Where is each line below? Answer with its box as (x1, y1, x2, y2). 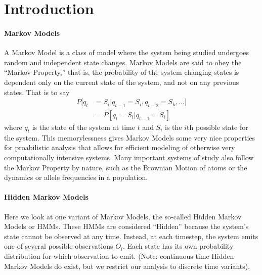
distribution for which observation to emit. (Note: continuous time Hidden (4, 250, 234, 261)
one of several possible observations (4, 241, 113, 251)
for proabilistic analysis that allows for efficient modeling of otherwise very (4, 142, 235, 153)
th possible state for (187, 122, 248, 132)
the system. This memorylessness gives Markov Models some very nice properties (4, 132, 255, 143)
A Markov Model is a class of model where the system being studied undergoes (4, 47, 249, 58)
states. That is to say (4, 86, 70, 97)
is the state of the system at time (32, 122, 135, 132)
